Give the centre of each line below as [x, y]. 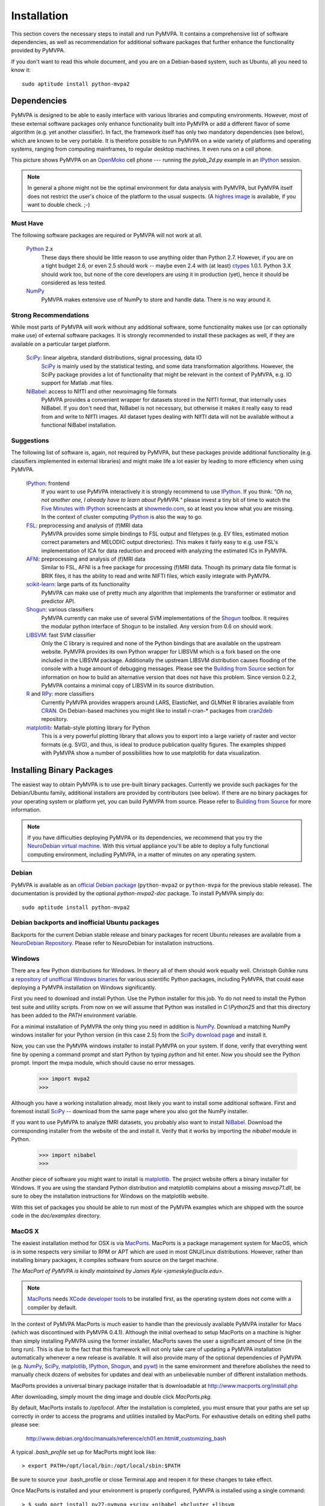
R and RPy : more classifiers [60, 694]
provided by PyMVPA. [38, 51]
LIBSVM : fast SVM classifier [61, 635]
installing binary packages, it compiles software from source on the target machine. [115, 1260]
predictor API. [58, 601]
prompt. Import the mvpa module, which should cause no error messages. [103, 1063]
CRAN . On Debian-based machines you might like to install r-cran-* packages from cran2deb [157, 711]
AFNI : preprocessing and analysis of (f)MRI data [86, 559]
